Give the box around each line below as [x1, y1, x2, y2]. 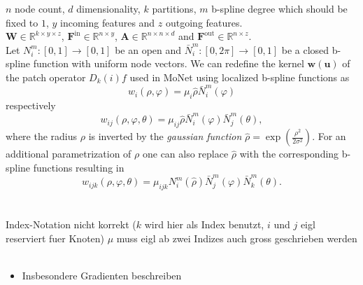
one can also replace [142, 146, 229, 161]
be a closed [281, 42, 329, 57]
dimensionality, [76, 1, 141, 15]
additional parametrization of [6, 146, 131, 161]
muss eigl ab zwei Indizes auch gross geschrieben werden [116, 230, 357, 245]
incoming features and [60, 15, 155, 29]
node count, [15, 1, 65, 15]
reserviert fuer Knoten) [6, 230, 105, 245]
